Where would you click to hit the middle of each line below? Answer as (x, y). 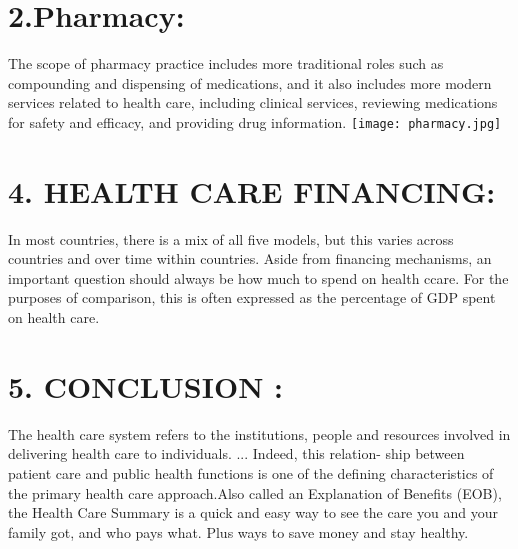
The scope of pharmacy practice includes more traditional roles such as (226, 63)
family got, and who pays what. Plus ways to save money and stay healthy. (238, 531)
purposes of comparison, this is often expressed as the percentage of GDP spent (252, 297)
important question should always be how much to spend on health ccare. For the (258, 277)
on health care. (54, 317)
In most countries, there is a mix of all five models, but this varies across (231, 238)
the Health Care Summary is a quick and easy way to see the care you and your (253, 512)
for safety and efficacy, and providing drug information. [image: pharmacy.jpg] (255, 121)
